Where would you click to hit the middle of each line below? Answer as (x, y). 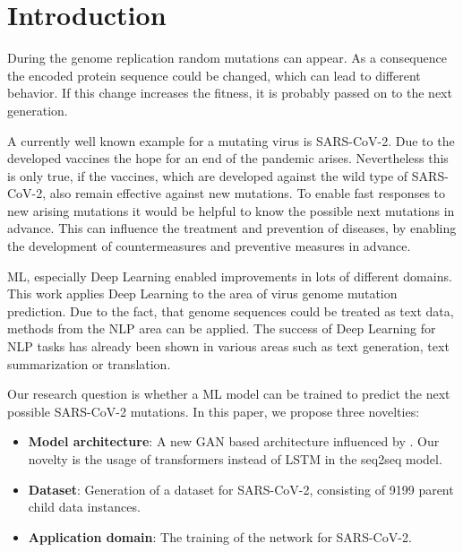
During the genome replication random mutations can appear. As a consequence (227, 58)
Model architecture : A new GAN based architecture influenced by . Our (234, 441)
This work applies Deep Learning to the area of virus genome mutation (202, 293)
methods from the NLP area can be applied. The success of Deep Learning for (222, 328)
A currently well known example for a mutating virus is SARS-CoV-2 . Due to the (231, 140)
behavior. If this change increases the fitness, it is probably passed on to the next (230, 93)
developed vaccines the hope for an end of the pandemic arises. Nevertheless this (228, 158)
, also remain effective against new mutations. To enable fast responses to (244, 193)
